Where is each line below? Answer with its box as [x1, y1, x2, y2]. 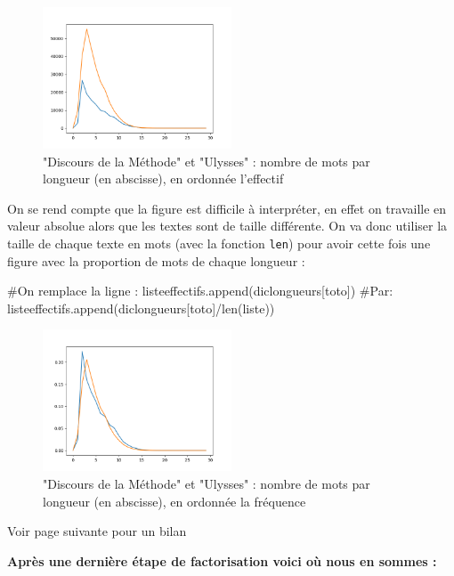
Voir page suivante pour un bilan [7, 522, 187, 540]
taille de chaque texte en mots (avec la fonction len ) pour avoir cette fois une [7, 233, 431, 252]
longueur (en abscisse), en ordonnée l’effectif [43, 169, 284, 188]
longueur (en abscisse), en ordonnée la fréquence [43, 491, 306, 510]
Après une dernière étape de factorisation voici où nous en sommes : [7, 551, 437, 570]
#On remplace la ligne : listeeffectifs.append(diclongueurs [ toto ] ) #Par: [7, 281, 393, 300]
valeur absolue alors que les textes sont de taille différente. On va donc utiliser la [7, 216, 448, 235]
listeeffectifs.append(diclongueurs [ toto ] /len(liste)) [7, 298, 275, 317]
